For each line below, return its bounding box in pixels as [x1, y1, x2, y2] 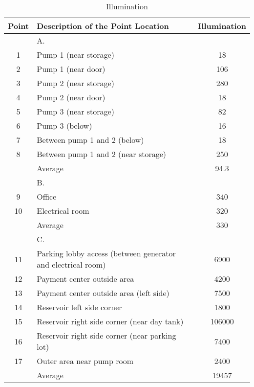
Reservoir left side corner [37, 301, 122, 313]
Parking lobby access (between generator [37, 248, 176, 259]
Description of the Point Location [37, 20, 169, 31]
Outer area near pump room [37, 355, 134, 366]
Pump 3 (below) [37, 120, 92, 131]
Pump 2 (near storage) [37, 77, 114, 89]
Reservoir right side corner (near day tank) [37, 316, 184, 327]
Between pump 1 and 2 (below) [37, 134, 144, 145]
